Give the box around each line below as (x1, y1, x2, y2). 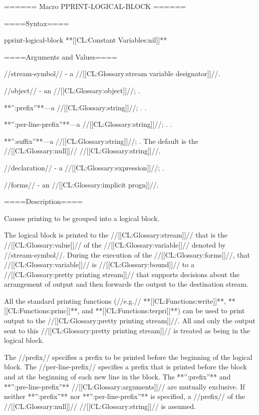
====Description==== (4, 196, 83, 206)
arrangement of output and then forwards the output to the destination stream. (4, 279, 249, 289)
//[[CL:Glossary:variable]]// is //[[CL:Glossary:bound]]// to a (4, 259, 194, 270)
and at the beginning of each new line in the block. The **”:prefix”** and (4, 371, 231, 382)
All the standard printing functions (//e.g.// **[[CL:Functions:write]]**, (4, 295, 226, 306)
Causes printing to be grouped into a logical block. (4, 213, 160, 223)
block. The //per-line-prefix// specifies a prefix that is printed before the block (4, 361, 247, 372)
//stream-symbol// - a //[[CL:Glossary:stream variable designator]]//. (4, 68, 220, 79)
